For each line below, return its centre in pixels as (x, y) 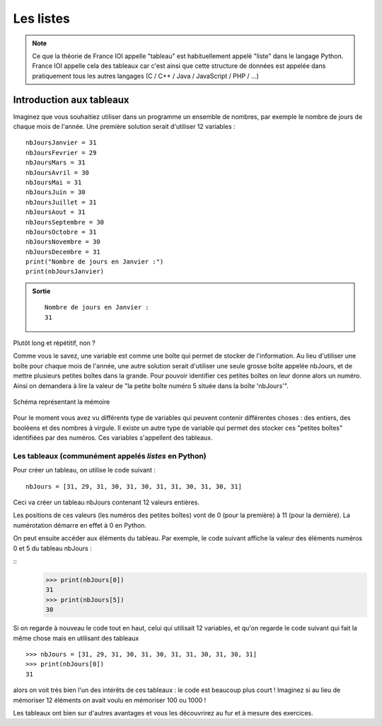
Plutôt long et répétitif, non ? (54, 343)
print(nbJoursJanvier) (65, 272)
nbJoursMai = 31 (54, 182)
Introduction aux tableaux (71, 100)
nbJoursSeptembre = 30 (65, 222)
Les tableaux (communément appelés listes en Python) (110, 455)
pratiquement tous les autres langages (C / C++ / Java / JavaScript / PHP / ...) (146, 76)
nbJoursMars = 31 (56, 163)
